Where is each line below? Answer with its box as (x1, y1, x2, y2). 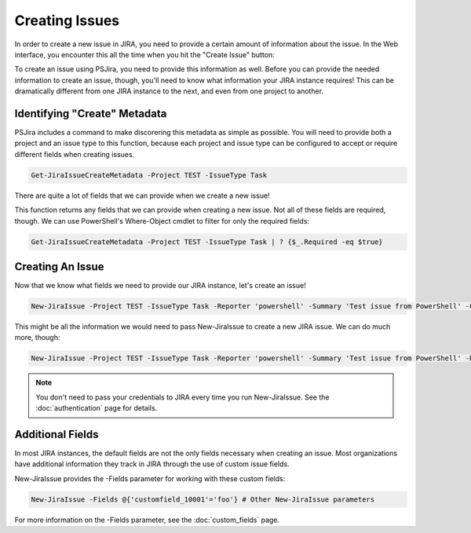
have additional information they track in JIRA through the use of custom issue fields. (14, 459, 290, 469)
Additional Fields (14, 428, 99, 441)
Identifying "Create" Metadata (14, 107, 167, 120)
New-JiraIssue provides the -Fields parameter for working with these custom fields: (14, 473, 286, 483)
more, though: (14, 333, 60, 342)
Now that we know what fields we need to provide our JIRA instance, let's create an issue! (14, 281, 306, 290)
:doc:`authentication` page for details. (35, 403, 158, 413)
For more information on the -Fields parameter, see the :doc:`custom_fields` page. (14, 515, 280, 524)
